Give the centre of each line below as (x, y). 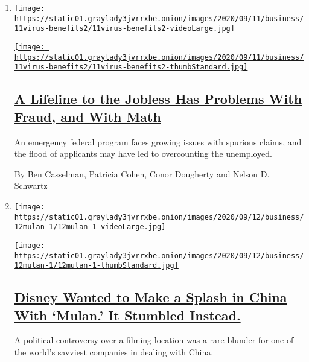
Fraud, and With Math (88, 116)
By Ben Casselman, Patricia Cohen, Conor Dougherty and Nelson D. (142, 173)
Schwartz (31, 186)
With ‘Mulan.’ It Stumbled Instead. (127, 315)
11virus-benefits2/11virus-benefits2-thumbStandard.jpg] (131, 67)
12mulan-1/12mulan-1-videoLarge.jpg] (90, 227)
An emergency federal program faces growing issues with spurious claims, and (158, 141)
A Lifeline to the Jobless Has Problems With (158, 99)
